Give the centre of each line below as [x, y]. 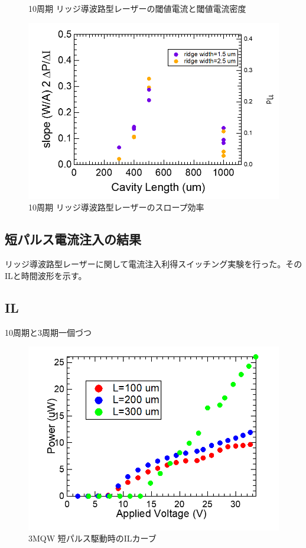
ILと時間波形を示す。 [46, 275]
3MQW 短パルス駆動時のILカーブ [92, 538]
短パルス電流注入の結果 [73, 239]
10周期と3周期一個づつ [48, 332]
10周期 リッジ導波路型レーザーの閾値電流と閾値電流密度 [137, 8]
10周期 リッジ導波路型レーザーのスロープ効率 [116, 207]
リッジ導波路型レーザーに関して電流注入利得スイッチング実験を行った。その [154, 264]
